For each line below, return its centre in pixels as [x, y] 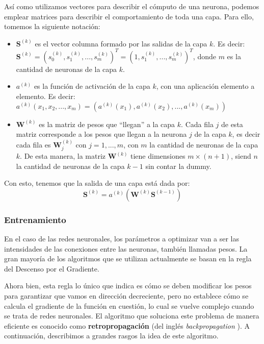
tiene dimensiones [158, 156]
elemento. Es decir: [46, 96]
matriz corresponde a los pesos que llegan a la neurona [101, 134]
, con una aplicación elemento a [205, 86]
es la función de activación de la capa [92, 86]
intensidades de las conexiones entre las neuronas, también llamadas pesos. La [126, 248]
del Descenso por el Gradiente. [52, 268]
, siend [241, 156]
